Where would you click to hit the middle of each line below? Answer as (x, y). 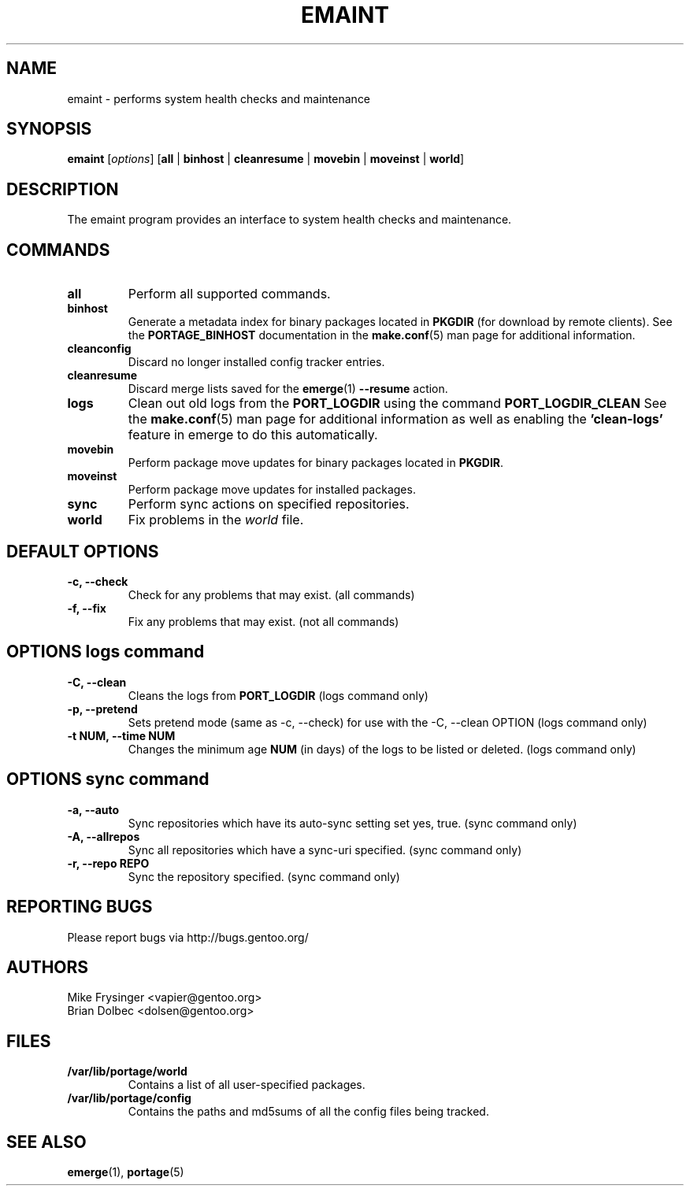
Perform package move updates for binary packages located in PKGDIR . (316, 463)
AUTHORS (48, 967)
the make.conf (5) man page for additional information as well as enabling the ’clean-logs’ (395, 419)
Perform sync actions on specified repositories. (269, 504)
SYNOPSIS (49, 129)
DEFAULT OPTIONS (83, 551)
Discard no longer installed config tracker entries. (256, 362)
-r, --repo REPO (108, 863)
